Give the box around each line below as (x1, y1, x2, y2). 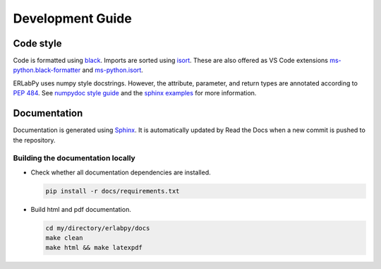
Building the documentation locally (13, 153, 135, 163)
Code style (13, 37, 62, 49)
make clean (45, 234, 83, 242)
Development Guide (13, 11, 132, 26)
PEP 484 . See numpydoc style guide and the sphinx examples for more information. (13, 89, 257, 97)
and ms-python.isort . (82, 66, 144, 74)
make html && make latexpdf (45, 244, 143, 252)
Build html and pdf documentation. (30, 205, 132, 213)
